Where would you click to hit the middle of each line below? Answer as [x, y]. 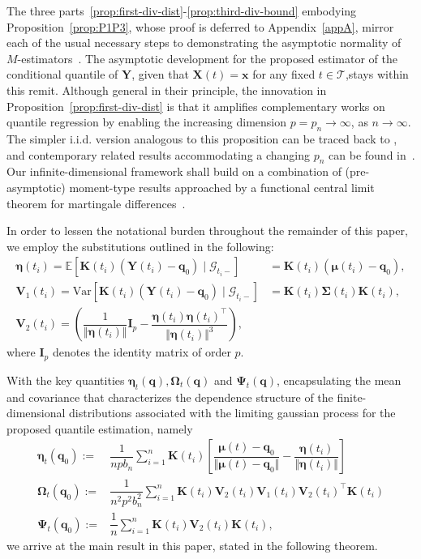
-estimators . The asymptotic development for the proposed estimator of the [207, 58]
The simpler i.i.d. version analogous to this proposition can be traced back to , [202, 138]
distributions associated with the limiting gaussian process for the [232, 413]
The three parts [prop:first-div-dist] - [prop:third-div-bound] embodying [182, 11]
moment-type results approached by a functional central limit [222, 187]
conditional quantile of [62, 74]
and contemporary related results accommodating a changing [159, 154]
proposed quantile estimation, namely [100, 428]
